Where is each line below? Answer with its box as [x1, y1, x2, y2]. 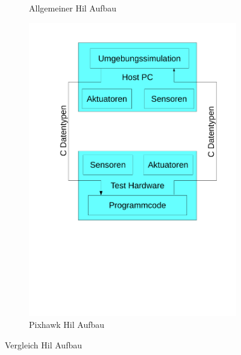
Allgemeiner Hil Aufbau [29, 2, 117, 14]
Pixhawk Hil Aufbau [29, 318, 105, 330]
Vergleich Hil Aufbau [5, 338, 83, 351]
